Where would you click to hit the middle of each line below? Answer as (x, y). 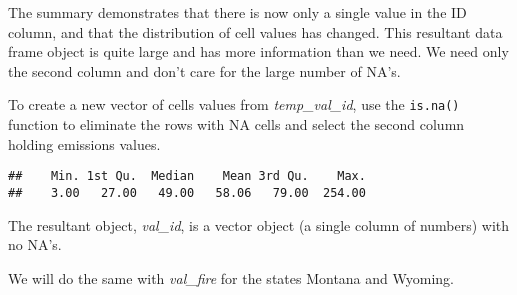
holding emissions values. (84, 143)
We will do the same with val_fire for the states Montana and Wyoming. (231, 277)
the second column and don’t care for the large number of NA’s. (204, 70)
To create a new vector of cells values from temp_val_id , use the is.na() (234, 104)
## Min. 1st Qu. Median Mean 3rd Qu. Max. (187, 176)
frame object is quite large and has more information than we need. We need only (258, 51)
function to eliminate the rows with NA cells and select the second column (236, 124)
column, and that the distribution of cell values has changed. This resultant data (255, 31)
